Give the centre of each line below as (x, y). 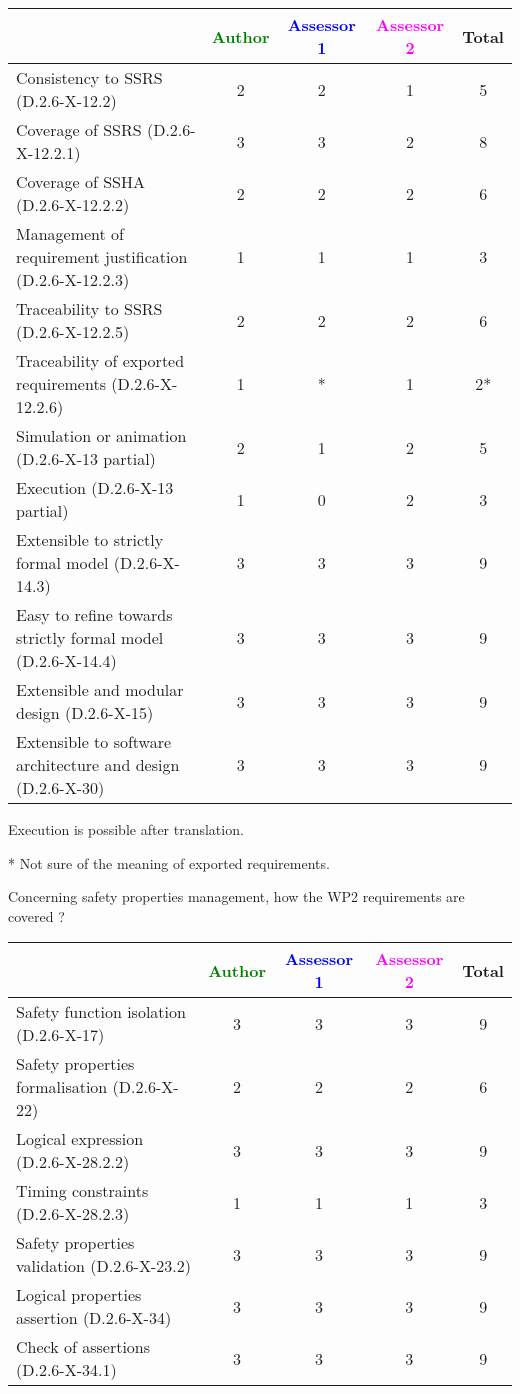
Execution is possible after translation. (126, 829)
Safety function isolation (101, 1012)
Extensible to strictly (90, 539)
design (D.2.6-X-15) (85, 712)
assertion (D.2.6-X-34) (94, 1318)
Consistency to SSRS (89, 77)
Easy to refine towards (94, 614)
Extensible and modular (100, 689)
